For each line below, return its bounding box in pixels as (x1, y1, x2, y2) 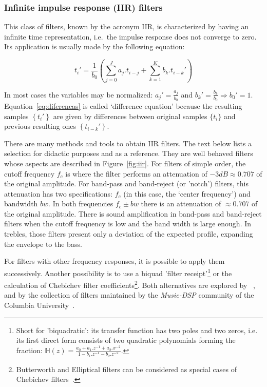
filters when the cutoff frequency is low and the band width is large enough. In (4, 218, 252, 229)
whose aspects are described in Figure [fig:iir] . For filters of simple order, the (4, 158, 246, 168)
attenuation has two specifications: (4, 188, 113, 199)
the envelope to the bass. (4, 238, 82, 249)
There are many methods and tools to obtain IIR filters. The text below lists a (4, 138, 252, 148)
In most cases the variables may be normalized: (4, 89, 153, 100)
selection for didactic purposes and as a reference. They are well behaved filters (4, 148, 253, 159)
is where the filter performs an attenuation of (65, 168, 207, 179)
